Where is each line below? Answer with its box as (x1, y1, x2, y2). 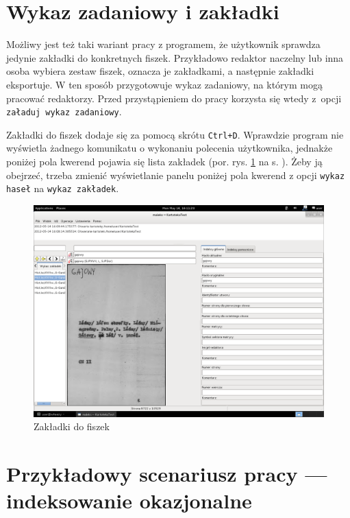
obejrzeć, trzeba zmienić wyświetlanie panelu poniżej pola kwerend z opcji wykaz (6, 167, 345, 182)
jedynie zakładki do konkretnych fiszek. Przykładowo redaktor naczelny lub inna (6, 50, 344, 64)
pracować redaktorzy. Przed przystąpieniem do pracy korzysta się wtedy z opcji (6, 91, 342, 105)
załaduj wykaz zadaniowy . (6, 104, 122, 119)
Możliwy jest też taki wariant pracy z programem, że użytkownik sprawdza (6, 37, 321, 51)
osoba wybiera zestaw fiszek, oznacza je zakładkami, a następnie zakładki (6, 64, 314, 78)
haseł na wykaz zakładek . (6, 181, 119, 196)
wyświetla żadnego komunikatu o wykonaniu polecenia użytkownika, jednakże (6, 141, 333, 155)
